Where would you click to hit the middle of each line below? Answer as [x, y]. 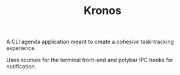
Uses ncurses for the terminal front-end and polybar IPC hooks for [90, 60]
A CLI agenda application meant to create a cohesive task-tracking [90, 42]
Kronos [103, 11]
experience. [21, 48]
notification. [21, 66]
